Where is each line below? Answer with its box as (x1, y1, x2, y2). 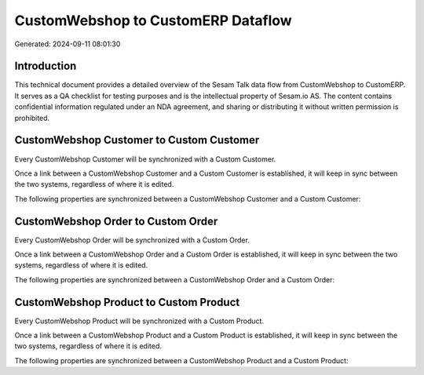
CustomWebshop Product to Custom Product (14, 295, 240, 309)
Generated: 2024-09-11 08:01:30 (14, 39, 121, 49)
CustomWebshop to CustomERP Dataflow (14, 12, 292, 29)
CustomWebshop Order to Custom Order (14, 214, 218, 228)
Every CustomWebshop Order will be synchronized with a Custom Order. (14, 235, 250, 245)
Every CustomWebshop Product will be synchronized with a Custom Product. (14, 316, 265, 326)
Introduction (14, 60, 77, 73)
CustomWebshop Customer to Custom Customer (14, 133, 260, 147)
